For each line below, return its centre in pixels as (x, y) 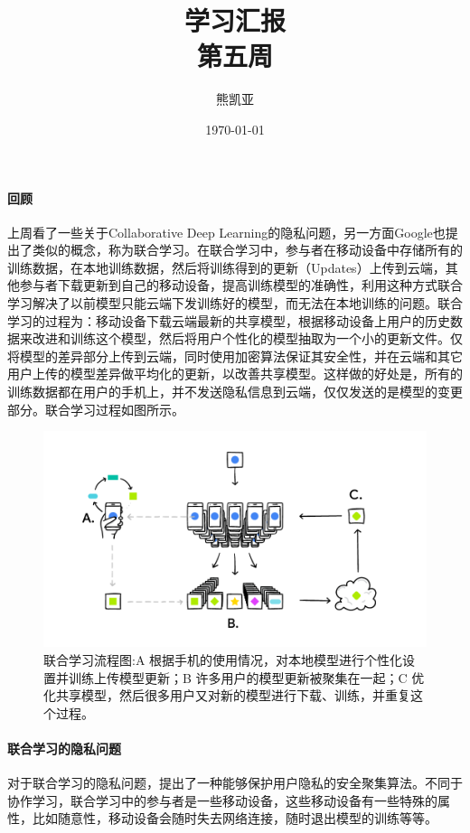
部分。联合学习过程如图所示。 (96, 409)
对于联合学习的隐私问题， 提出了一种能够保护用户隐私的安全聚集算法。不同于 (235, 783)
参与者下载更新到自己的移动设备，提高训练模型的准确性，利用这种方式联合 (241, 285)
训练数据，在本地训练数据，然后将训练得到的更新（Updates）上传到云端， (226, 267)
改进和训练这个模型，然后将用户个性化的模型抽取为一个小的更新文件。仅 (247, 338)
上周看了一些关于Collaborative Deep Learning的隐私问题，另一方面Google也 (226, 232)
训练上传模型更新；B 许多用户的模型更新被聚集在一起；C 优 (246, 677)
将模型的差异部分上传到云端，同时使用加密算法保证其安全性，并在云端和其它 (235, 356)
